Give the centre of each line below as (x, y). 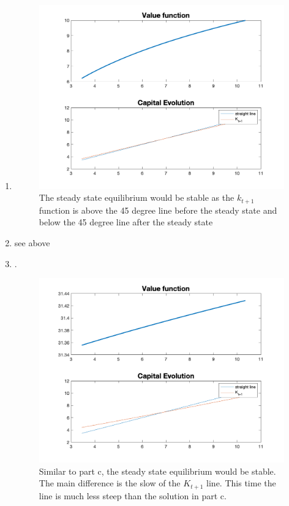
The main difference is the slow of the (110, 483)
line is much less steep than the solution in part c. (133, 495)
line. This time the (241, 483)
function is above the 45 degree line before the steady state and (158, 210)
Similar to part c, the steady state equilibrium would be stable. (157, 471)
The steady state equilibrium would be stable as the (137, 197)
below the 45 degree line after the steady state (126, 222)
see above (32, 242)
